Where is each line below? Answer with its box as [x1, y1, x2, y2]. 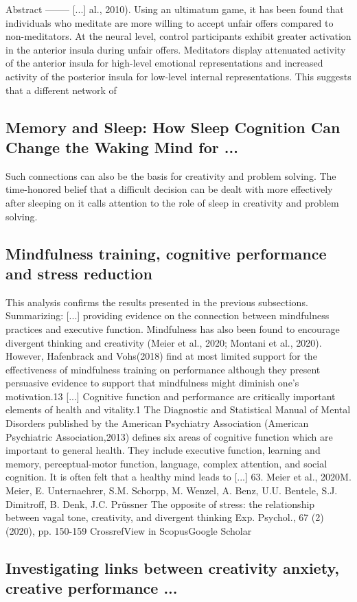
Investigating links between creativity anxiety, [5, 557, 339, 578]
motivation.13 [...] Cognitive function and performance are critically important [5, 389, 336, 403]
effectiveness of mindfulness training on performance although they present [5, 362, 321, 376]
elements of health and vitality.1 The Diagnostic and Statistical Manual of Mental [5, 402, 351, 417]
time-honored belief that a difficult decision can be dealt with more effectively [5, 182, 333, 196]
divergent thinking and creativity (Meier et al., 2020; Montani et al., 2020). [5, 335, 322, 349]
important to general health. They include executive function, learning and [5, 443, 321, 457]
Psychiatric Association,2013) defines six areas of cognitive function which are [5, 429, 333, 443]
